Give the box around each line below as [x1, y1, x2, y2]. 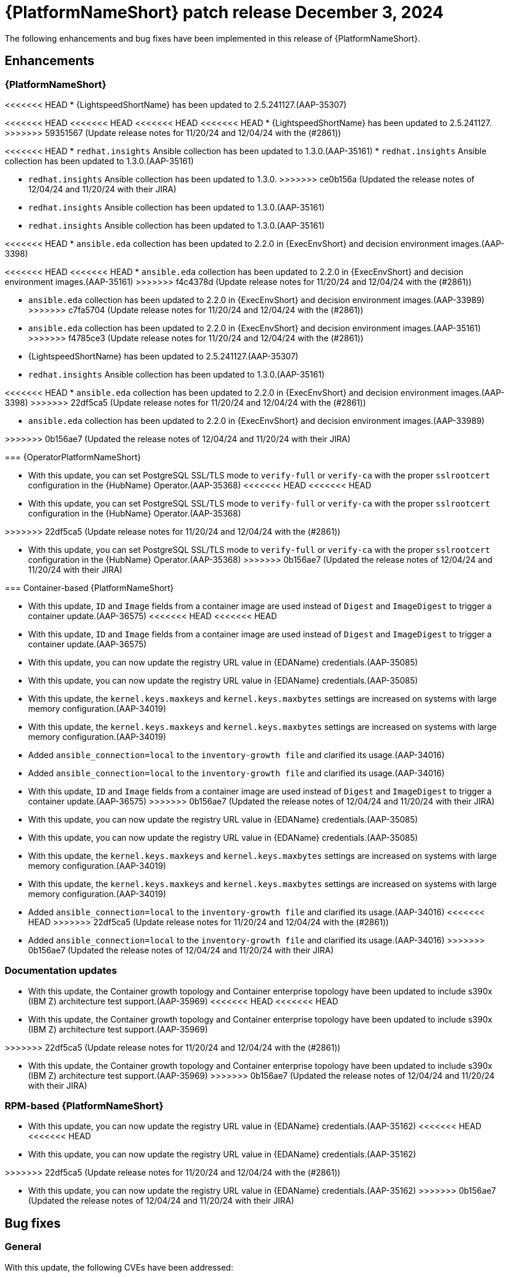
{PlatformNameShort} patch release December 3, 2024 [5, 2, 444, 22]
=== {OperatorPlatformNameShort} [5, 451, 141, 462]
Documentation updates [5, 964, 117, 977]
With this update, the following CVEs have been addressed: [5, 1262, 234, 1272]
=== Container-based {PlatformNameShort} [5, 582, 174, 593]
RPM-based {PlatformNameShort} [5, 1100, 164, 1112]
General [5, 1241, 42, 1253]
